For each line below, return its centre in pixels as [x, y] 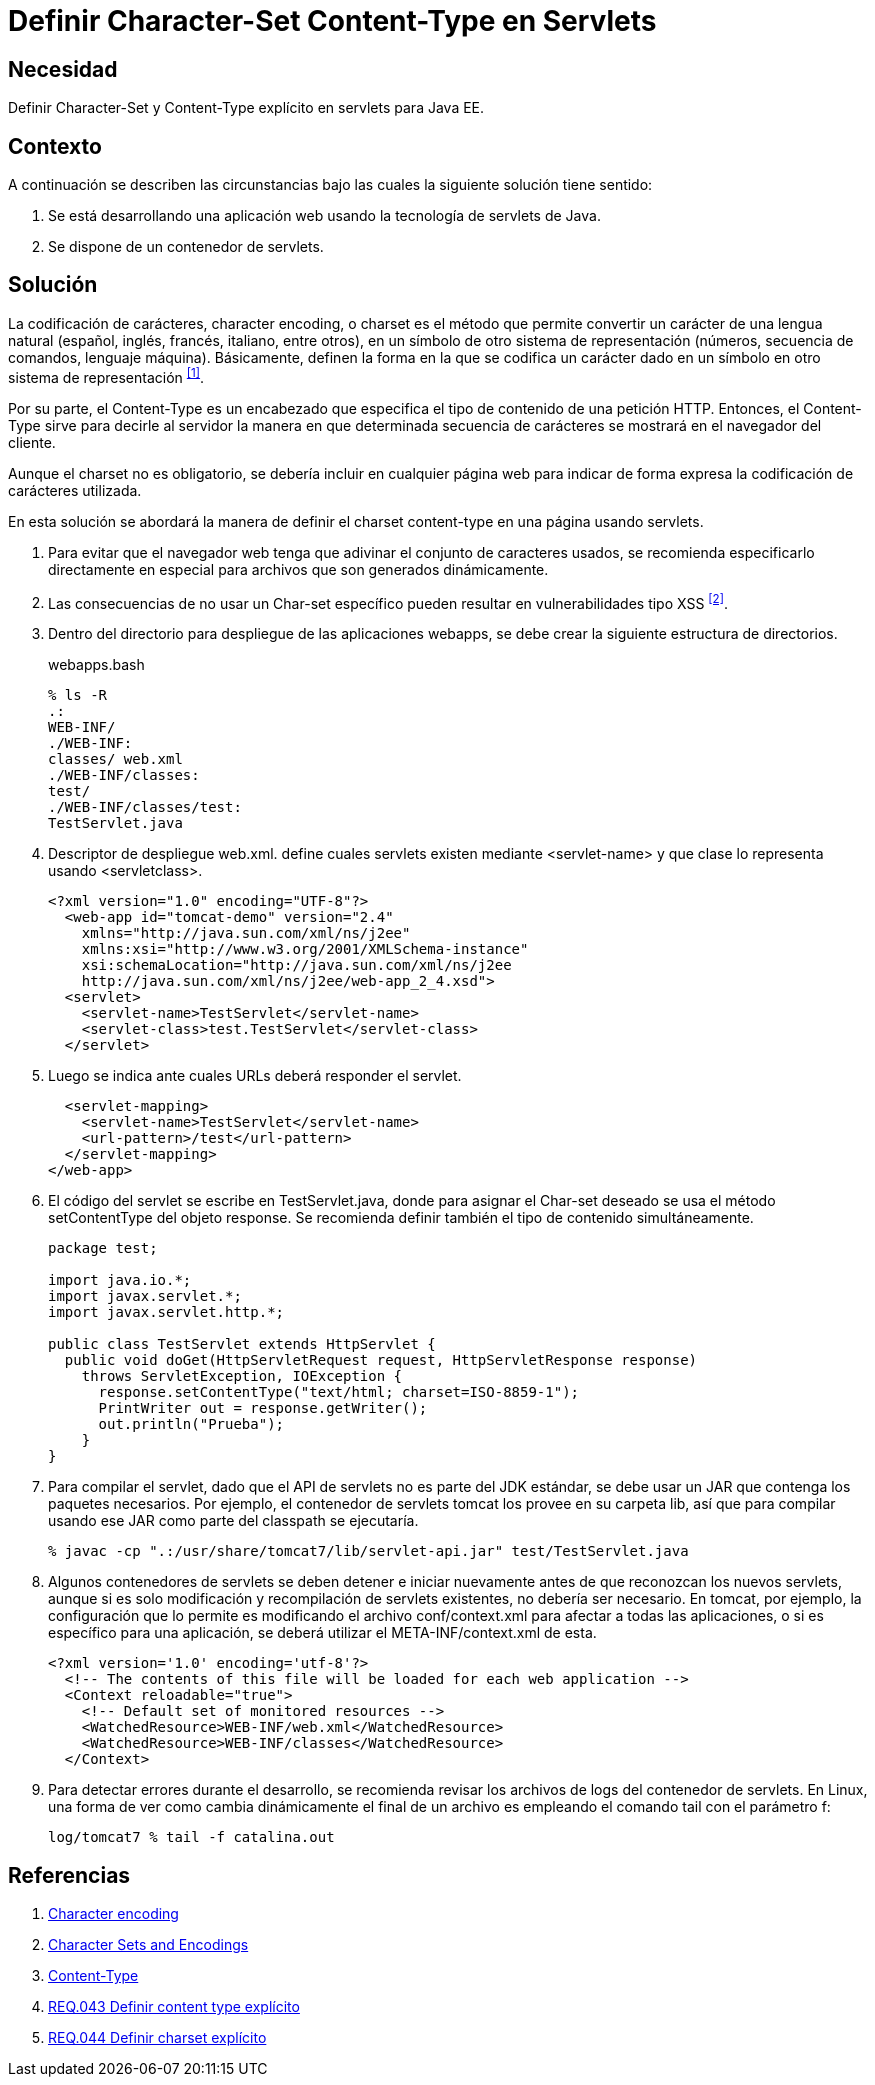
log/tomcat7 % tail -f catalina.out [191, 1837]
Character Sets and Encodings [148, 1945]
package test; [103, 1248]
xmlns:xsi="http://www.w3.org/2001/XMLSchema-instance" [305, 949]
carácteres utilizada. [75, 490]
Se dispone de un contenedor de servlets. [186, 247]
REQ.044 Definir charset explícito [157, 2038]
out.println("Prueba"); [191, 1424]
